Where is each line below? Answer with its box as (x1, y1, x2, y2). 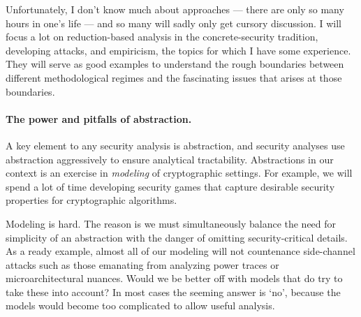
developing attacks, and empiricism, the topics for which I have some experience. (6, 43, 351, 57)
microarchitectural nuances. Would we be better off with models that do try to (6, 271, 343, 286)
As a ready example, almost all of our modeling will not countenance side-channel (6, 244, 355, 258)
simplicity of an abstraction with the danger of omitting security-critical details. (6, 230, 348, 244)
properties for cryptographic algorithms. (6, 193, 177, 207)
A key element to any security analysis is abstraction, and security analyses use (6, 138, 345, 152)
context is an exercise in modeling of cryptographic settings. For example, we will (6, 165, 353, 180)
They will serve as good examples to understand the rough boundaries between (6, 57, 344, 71)
